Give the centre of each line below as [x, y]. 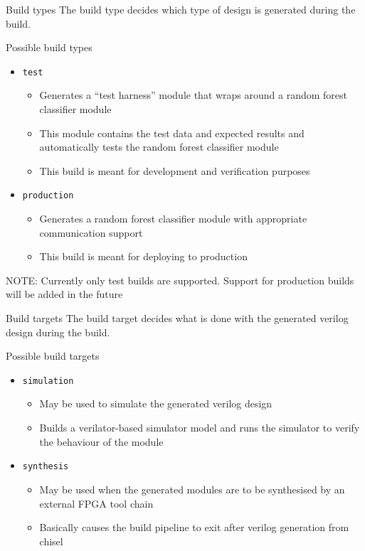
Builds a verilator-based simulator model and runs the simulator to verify [200, 428]
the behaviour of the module [101, 441]
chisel [51, 541]
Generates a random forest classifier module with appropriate [173, 219]
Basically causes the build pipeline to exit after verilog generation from [194, 527]
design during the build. [58, 332]
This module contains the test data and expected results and [172, 133]
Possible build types [49, 47]
